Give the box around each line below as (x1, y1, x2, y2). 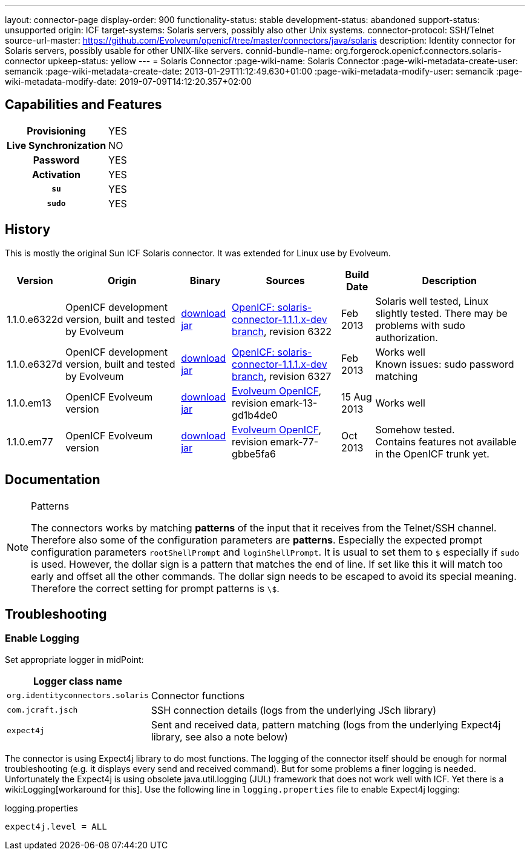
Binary (189, 274, 221, 287)
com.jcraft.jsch (7, 705, 78, 715)
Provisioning (27, 124, 86, 137)
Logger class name (33, 674, 122, 687)
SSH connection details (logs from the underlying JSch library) (151, 704, 437, 716)
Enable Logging (5, 632, 79, 645)
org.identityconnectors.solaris (7, 691, 149, 700)
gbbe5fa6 (232, 447, 276, 460)
